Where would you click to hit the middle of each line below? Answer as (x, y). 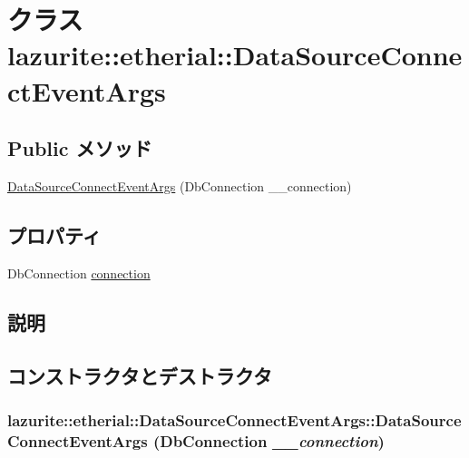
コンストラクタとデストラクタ (140, 375)
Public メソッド (80, 148)
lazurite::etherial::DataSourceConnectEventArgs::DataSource (234, 419)
